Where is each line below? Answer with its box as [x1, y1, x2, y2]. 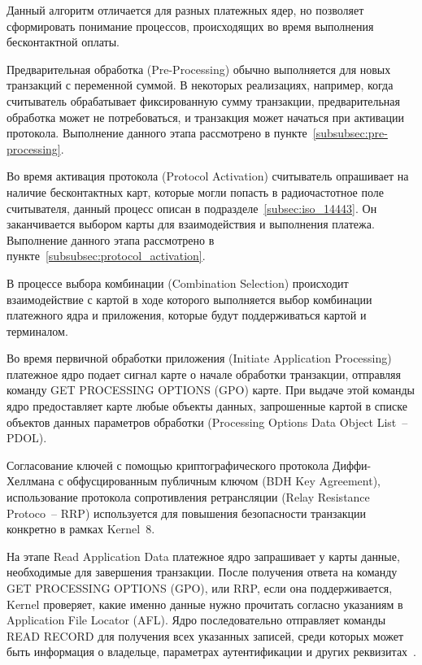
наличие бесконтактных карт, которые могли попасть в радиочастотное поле [7, 183, 384, 200]
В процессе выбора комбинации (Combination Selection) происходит [7, 274, 349, 291]
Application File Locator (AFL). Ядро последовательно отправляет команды [7, 611, 386, 628]
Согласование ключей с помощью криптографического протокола [7, 456, 329, 473]
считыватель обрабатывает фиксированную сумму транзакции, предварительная [7, 92, 400, 109]
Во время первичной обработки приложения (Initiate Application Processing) [7, 350, 392, 367]
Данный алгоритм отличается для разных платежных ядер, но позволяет [7, 2, 364, 18]
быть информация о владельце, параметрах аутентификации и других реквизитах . [7, 643, 416, 660]
